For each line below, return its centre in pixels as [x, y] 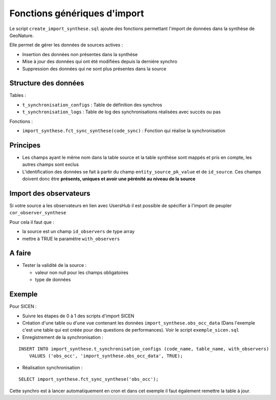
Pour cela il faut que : [32, 222]
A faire [20, 253]
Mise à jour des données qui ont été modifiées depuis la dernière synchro [100, 62]
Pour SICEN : [23, 307]
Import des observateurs [50, 193]
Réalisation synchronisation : [52, 367]
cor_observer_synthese [38, 213]
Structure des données [47, 83]
